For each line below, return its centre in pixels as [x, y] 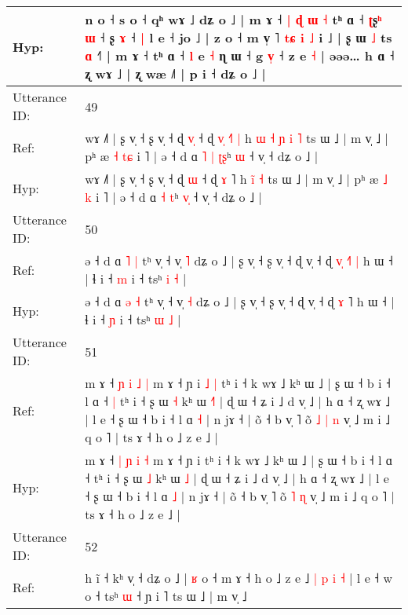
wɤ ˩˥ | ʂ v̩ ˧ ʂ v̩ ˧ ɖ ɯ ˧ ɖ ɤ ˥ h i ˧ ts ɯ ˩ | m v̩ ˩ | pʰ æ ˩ [236, 179]
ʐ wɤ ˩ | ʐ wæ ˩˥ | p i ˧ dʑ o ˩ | [175, 73]
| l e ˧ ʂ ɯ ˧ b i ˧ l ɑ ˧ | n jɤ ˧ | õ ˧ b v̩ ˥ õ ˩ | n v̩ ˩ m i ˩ [238, 419]
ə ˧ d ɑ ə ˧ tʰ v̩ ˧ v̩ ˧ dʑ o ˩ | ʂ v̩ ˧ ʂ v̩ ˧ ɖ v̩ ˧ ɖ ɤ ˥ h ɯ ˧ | [240, 301]
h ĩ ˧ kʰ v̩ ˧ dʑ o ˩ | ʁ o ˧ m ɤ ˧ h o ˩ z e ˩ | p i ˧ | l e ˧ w [239, 578]
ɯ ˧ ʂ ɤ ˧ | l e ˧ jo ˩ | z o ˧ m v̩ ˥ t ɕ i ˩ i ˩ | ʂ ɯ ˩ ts [239, 37]
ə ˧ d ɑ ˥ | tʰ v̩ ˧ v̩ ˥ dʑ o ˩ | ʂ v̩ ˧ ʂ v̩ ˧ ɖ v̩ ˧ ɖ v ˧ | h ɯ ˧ [239, 260]
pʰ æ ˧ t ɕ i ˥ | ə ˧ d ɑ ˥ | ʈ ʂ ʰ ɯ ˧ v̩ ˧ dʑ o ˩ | [202, 156]
